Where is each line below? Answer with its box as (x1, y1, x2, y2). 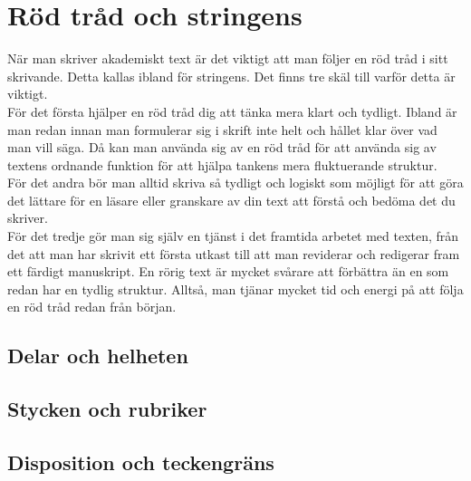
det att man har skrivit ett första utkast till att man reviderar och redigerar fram (7, 244, 460, 263)
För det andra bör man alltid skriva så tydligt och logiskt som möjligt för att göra (7, 173, 464, 192)
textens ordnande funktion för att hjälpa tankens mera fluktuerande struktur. (7, 155, 437, 174)
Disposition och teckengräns (7, 447, 274, 476)
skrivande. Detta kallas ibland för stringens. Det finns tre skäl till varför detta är (7, 66, 456, 85)
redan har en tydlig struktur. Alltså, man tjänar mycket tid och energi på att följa (7, 279, 464, 298)
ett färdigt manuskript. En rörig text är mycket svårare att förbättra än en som (7, 262, 449, 281)
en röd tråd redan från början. (7, 297, 177, 316)
